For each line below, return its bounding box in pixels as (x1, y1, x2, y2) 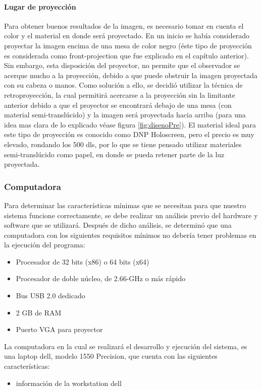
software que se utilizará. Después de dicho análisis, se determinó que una (4, 220, 232, 230)
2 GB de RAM (16, 307, 62, 317)
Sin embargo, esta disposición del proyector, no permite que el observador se (4, 60, 240, 71)
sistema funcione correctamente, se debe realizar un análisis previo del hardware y (4, 210, 258, 220)
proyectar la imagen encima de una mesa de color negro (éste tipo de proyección (4, 40, 252, 50)
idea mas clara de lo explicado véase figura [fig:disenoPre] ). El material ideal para (4, 119, 256, 129)
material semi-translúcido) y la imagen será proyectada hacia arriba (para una (4, 109, 246, 120)
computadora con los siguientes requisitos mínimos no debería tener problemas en (4, 229, 256, 240)
